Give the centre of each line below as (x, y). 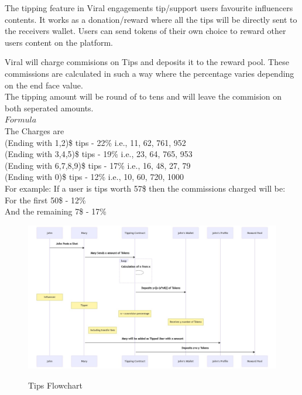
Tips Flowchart (55, 385)
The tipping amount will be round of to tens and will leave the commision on (143, 96)
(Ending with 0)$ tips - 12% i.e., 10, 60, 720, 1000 (94, 177)
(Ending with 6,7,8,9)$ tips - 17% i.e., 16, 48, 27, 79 (98, 165)
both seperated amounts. (49, 108)
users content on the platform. (59, 42)
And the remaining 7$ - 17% (56, 211)
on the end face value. (44, 85)
